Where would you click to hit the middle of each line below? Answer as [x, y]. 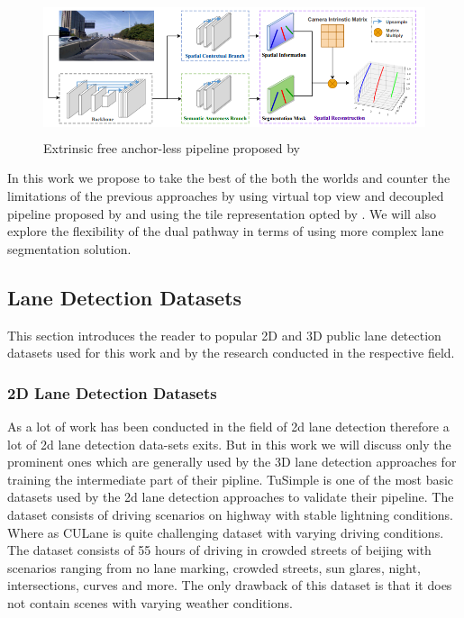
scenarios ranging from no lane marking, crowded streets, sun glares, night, [214, 567]
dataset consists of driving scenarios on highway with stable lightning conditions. [230, 514]
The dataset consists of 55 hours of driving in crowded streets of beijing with [219, 550]
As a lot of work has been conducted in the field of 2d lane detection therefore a [228, 426]
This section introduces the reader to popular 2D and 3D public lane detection [224, 335]
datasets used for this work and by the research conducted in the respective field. [231, 353]
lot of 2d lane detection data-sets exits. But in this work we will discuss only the [229, 444]
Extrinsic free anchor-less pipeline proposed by [172, 147]
